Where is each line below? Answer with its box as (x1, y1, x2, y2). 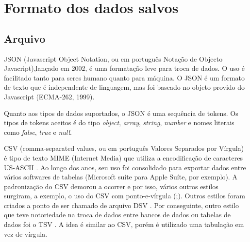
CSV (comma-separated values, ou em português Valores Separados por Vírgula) (4, 143, 244, 153)
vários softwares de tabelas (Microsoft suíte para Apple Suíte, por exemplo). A (4, 172, 237, 182)
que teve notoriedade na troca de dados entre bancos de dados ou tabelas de (4, 210, 231, 220)
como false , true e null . (4, 127, 72, 137)
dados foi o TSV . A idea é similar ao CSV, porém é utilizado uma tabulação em (4, 219, 244, 229)
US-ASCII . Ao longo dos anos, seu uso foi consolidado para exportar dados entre (4, 162, 246, 172)
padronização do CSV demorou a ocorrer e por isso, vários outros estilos (4, 181, 218, 191)
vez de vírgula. (4, 228, 48, 239)
